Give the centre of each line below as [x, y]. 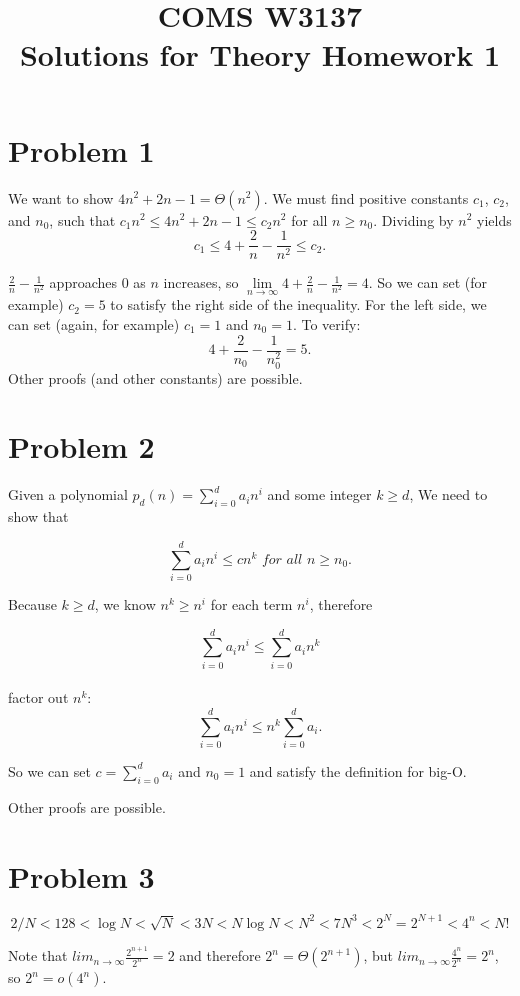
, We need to [448, 494]
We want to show [61, 197]
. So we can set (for [427, 282]
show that [38, 516]
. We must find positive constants [366, 197]
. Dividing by [413, 219]
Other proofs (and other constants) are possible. [155, 377]
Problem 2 [81, 446]
